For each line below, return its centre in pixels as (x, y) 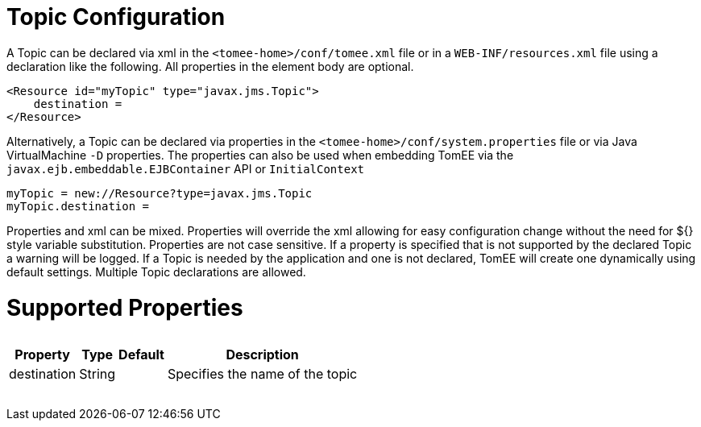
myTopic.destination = (78, 206)
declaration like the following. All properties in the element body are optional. (210, 66)
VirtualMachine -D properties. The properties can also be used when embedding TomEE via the (260, 155)
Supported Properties (125, 307)
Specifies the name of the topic (262, 373)
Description (262, 354)
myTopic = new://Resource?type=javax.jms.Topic (160, 193)
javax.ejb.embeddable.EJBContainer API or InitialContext (186, 168)
